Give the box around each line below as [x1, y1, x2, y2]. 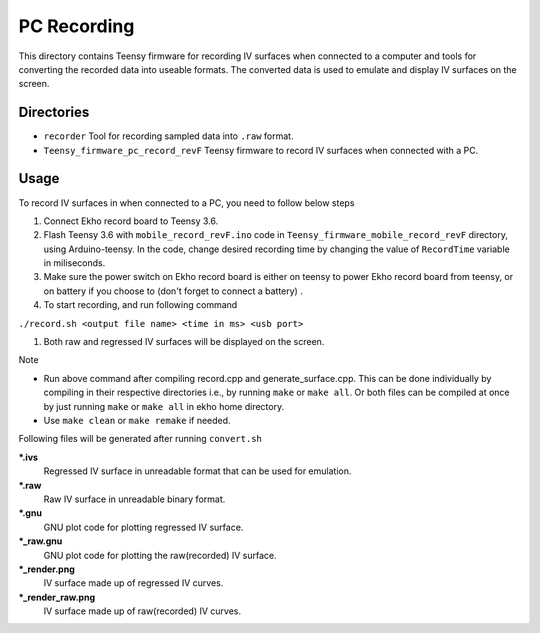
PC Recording [18, 15, 135, 37]
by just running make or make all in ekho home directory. [43, 400, 285, 412]
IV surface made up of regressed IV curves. [43, 577, 224, 589]
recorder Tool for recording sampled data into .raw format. [43, 130, 294, 142]
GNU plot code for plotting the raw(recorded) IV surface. [43, 549, 277, 561]
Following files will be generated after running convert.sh [18, 433, 262, 445]
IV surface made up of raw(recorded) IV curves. [43, 605, 242, 617]
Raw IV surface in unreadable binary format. [43, 493, 226, 505]
